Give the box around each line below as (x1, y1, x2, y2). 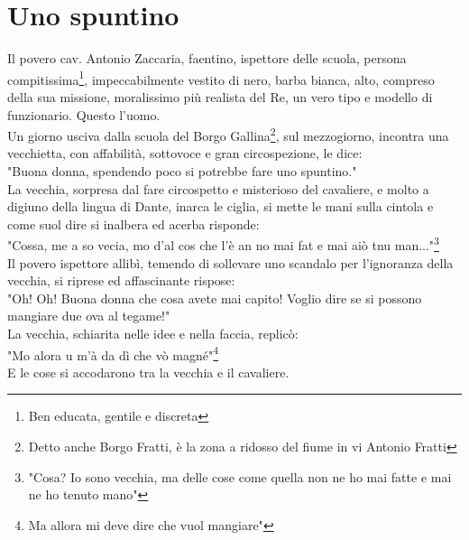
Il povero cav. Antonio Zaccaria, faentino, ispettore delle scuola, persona (7, 49, 407, 68)
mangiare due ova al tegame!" (7, 306, 170, 325)
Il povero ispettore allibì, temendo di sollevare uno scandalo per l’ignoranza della (7, 253, 454, 272)
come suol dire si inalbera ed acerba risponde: (7, 214, 260, 233)
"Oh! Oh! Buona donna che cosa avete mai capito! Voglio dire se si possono (7, 288, 422, 307)
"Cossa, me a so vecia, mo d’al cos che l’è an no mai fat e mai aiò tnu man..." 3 (7, 233, 439, 255)
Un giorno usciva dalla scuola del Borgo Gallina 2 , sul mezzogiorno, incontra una (7, 124, 449, 144)
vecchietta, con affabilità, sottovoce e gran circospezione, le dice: (7, 144, 363, 163)
